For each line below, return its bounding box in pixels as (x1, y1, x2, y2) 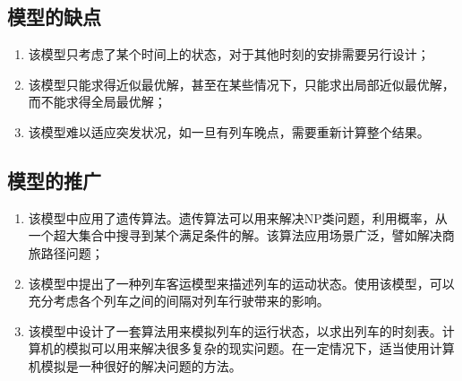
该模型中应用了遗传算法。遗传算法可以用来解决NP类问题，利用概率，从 (28, 208, 448, 227)
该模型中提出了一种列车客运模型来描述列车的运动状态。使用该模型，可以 (28, 273, 455, 292)
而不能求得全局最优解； (28, 92, 167, 111)
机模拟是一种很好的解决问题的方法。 (28, 356, 242, 375)
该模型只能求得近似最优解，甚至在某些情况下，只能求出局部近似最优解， (28, 74, 455, 93)
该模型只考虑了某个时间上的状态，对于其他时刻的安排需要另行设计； (28, 45, 430, 64)
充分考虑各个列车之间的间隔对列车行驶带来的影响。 (28, 291, 329, 310)
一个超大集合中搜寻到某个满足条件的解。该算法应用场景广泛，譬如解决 (28, 226, 442, 245)
